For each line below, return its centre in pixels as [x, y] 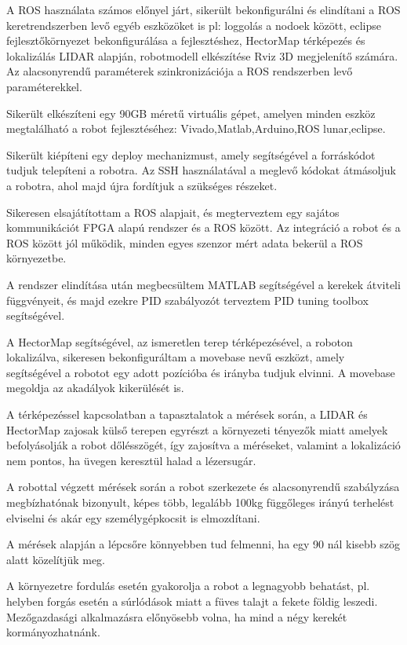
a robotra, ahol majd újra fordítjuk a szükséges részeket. [142, 185]
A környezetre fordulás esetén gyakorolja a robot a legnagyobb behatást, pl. [188, 586]
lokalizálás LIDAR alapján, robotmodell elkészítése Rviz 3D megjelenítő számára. [202, 55]
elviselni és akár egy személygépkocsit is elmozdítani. [133, 517]
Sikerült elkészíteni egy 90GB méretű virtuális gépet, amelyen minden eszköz [191, 113]
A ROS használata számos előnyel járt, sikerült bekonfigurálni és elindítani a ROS [203, 9]
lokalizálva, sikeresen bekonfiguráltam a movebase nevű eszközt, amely [176, 357]
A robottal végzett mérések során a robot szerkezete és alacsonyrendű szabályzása [203, 487]
